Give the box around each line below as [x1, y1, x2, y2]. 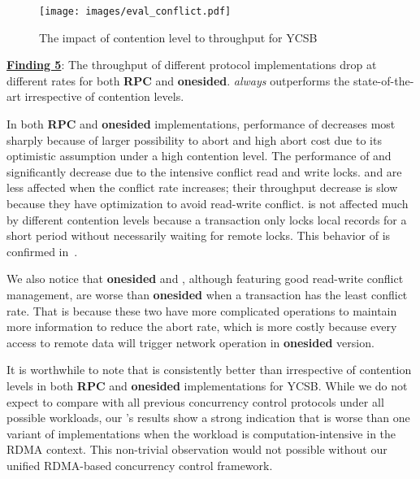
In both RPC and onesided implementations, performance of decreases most [6, 115, 396, 133]
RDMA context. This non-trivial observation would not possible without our [6, 441, 388, 458]
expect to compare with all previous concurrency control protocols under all [6, 393, 384, 410]
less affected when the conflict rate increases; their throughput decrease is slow [6, 179, 398, 196]
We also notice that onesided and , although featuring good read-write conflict [6, 270, 404, 287]
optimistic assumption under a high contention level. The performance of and [6, 147, 392, 164]
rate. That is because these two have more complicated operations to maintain [6, 302, 397, 319]
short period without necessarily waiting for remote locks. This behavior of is [6, 227, 391, 244]
